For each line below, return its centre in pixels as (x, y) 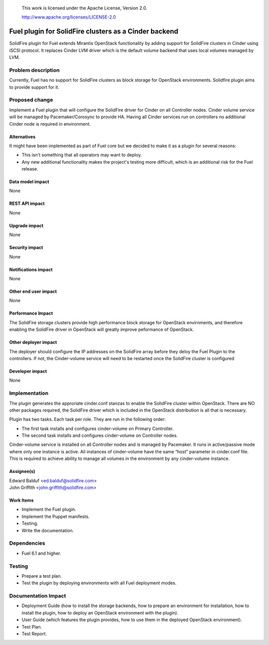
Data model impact (29, 182)
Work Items (21, 500)
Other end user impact (33, 291)
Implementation (29, 393)
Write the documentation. (48, 530)
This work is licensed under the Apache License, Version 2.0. (84, 8)
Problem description (34, 70)
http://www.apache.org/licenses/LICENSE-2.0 (69, 17)
